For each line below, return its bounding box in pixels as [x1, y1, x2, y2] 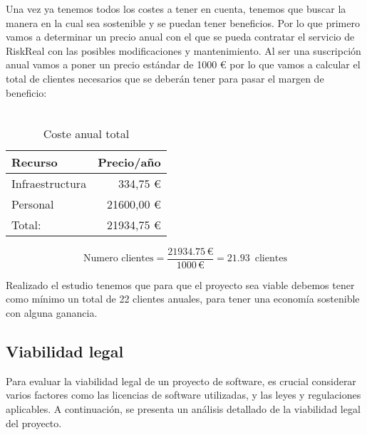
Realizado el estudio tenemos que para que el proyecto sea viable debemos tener [6, 277, 355, 292]
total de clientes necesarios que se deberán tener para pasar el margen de [6, 70, 324, 85]
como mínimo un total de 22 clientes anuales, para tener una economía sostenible [6, 291, 360, 306]
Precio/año [98, 153, 161, 170]
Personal [11, 195, 54, 212]
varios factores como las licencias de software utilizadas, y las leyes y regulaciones [6, 387, 361, 402]
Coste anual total [43, 125, 130, 142]
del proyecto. [6, 415, 62, 430]
